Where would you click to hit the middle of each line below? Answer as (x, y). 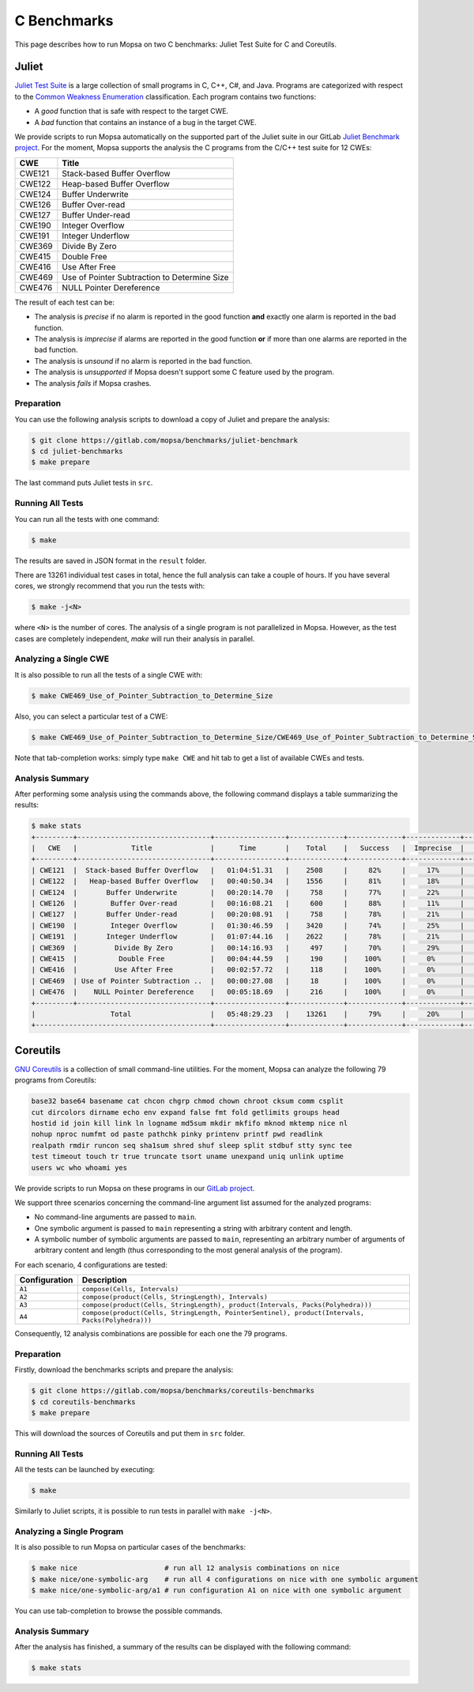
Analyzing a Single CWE (62, 659)
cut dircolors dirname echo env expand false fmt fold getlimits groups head (185, 1112)
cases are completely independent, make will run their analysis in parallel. (135, 638)
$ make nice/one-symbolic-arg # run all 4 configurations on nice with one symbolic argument (225, 1579)
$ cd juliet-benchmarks (77, 451)
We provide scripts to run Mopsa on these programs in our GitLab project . (135, 1188)
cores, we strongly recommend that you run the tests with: (110, 586)
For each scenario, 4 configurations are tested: (91, 1264)
